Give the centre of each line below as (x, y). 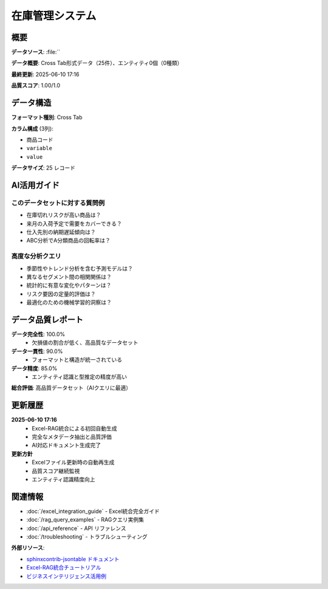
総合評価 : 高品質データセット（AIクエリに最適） (71, 388)
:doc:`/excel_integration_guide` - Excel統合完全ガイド (93, 511)
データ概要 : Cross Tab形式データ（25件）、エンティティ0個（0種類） (97, 63)
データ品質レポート (47, 319)
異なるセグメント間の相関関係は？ (69, 277)
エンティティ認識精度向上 (63, 480)
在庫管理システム (54, 16)
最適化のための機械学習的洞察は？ (69, 302)
